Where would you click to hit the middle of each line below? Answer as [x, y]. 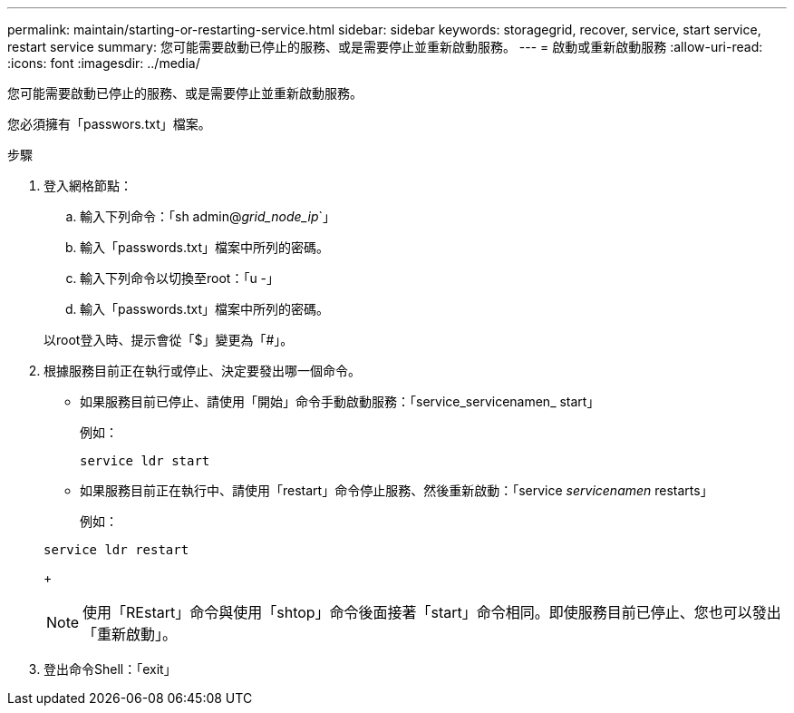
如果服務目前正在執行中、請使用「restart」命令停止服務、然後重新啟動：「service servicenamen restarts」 [397, 490]
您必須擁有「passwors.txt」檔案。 [109, 124]
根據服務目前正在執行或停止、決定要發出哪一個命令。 [202, 371]
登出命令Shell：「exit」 [110, 669]
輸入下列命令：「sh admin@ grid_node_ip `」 [208, 216]
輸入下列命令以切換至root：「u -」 [180, 278]
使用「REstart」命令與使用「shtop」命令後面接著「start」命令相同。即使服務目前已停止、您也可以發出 [432, 612]
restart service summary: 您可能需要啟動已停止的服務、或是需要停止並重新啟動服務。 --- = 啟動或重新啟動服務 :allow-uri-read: [385, 47]
